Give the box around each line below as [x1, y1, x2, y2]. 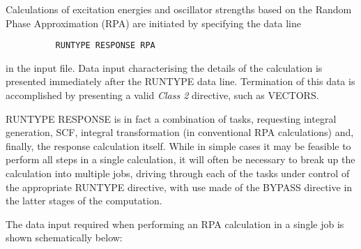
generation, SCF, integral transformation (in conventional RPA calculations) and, [6, 125, 354, 139]
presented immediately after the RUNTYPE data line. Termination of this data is [6, 74, 355, 89]
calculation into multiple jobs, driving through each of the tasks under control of [6, 166, 350, 180]
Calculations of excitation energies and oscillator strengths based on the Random [6, 2, 352, 16]
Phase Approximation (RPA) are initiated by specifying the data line [6, 15, 301, 30]
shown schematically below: [6, 230, 123, 245]
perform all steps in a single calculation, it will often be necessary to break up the [6, 152, 355, 167]
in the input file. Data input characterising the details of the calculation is [6, 60, 323, 75]
